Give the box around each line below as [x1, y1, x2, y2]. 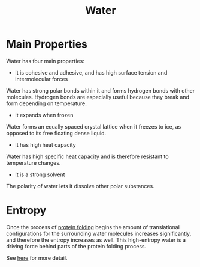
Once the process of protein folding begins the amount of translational [6, 223, 180, 230]
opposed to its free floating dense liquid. [6, 129, 107, 137]
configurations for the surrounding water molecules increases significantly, [6, 230, 192, 237]
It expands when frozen [14, 111, 74, 118]
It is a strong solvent [14, 171, 65, 178]
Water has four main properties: [6, 57, 85, 64]
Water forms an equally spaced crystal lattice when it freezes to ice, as [6, 123, 181, 130]
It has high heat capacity [14, 141, 76, 148]
